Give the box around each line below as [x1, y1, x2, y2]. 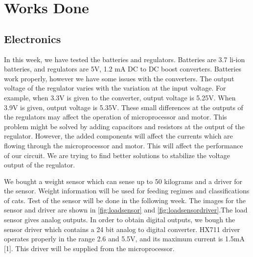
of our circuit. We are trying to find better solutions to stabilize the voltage [4, 150, 230, 160]
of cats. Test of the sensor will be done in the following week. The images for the [4, 195, 246, 205]
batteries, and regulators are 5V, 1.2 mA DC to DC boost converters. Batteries [4, 64, 241, 74]
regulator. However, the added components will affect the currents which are [4, 131, 233, 141]
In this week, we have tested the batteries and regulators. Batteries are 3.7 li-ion [4, 54, 245, 64]
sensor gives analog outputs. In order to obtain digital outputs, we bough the [4, 214, 235, 225]
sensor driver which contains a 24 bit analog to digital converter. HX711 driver [4, 224, 240, 234]
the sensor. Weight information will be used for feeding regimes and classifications [4, 186, 250, 196]
